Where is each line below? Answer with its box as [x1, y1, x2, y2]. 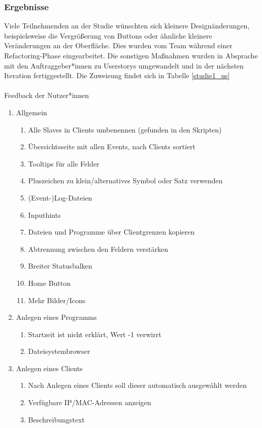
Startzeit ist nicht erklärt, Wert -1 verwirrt [28, 328, 161, 339]
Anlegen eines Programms [16, 312, 97, 322]
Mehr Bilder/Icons [28, 294, 86, 305]
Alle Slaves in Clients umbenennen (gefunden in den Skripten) [28, 124, 222, 135]
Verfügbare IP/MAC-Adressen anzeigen [28, 397, 151, 408]
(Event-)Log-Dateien [28, 192, 92, 203]
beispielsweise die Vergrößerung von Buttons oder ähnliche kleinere [4, 30, 212, 41]
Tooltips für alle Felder [28, 158, 100, 169]
